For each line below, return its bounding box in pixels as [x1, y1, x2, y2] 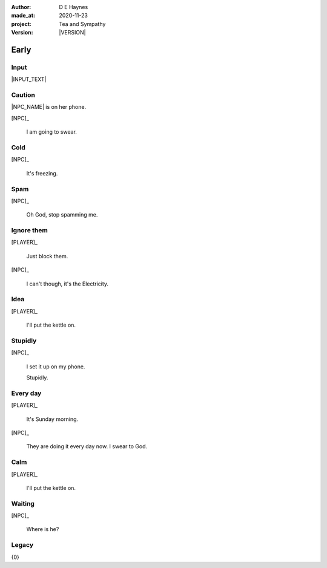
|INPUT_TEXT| [11, 76, 47, 83]
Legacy [11, 541, 34, 549]
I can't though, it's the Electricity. [26, 280, 109, 287]
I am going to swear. [26, 128, 77, 135]
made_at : [11, 12, 36, 19]
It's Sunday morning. [26, 415, 79, 423]
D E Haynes [59, 4, 88, 10]
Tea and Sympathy [59, 20, 106, 27]
